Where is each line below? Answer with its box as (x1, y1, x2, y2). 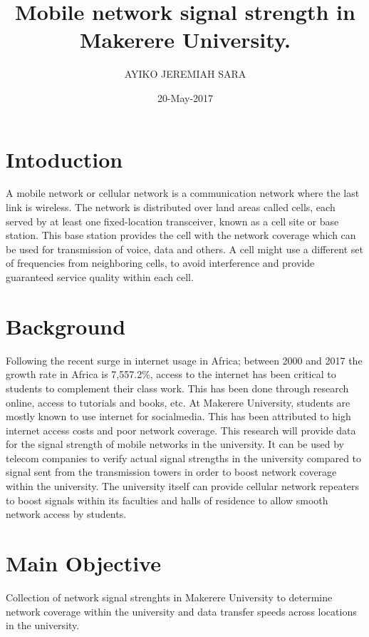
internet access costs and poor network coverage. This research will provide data (6, 422, 356, 437)
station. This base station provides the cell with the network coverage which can (6, 228, 356, 243)
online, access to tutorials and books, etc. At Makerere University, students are (6, 394, 350, 409)
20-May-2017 (157, 90, 214, 105)
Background (6, 311, 126, 340)
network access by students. (6, 506, 127, 521)
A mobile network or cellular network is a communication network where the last (6, 185, 360, 200)
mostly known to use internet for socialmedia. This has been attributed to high (6, 409, 351, 424)
